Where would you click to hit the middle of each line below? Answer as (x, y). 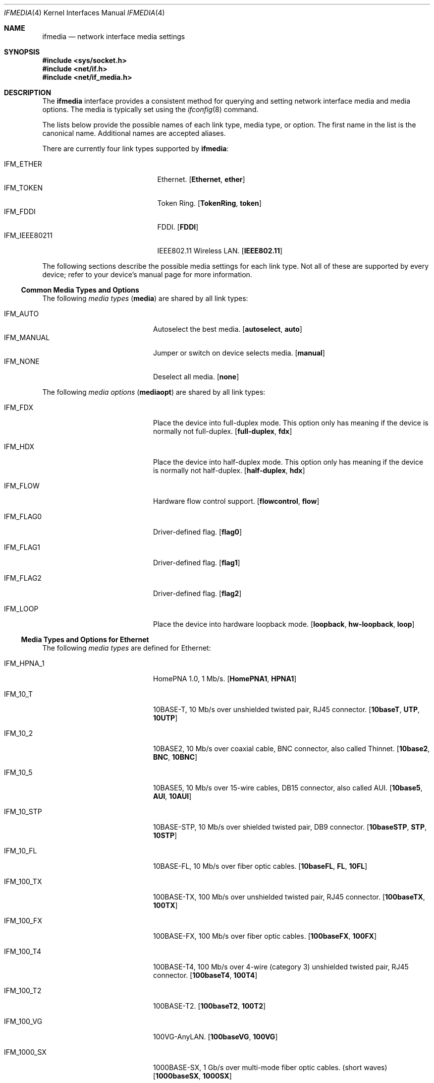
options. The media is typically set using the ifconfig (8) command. (150, 109)
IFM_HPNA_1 (24, 663)
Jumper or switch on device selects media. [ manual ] (239, 353)
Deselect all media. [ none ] (196, 377)
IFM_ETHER (23, 164)
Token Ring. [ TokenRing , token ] (209, 203)
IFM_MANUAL (27, 337)
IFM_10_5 (18, 772)
